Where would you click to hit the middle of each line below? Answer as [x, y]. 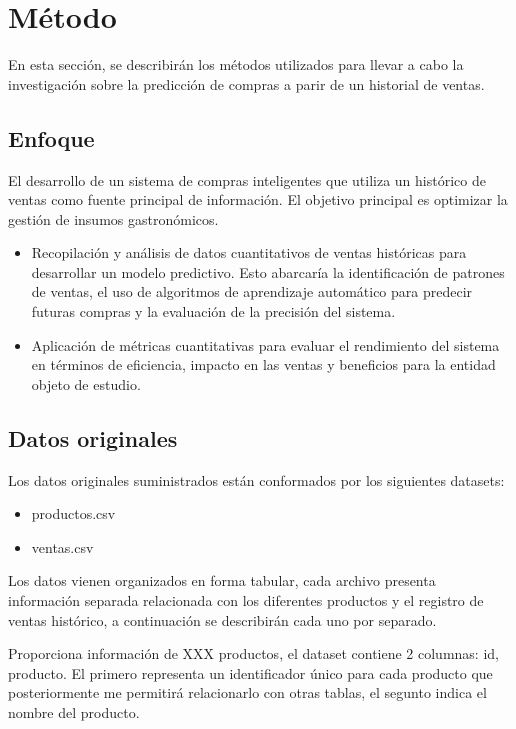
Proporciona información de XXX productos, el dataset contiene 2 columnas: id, [253, 653]
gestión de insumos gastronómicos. [113, 218]
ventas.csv [62, 546]
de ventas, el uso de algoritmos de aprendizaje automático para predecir [252, 291]
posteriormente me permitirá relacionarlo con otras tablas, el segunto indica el [247, 692]
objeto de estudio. [86, 383]
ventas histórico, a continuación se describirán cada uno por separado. [222, 619]
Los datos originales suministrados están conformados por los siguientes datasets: [256, 479]
